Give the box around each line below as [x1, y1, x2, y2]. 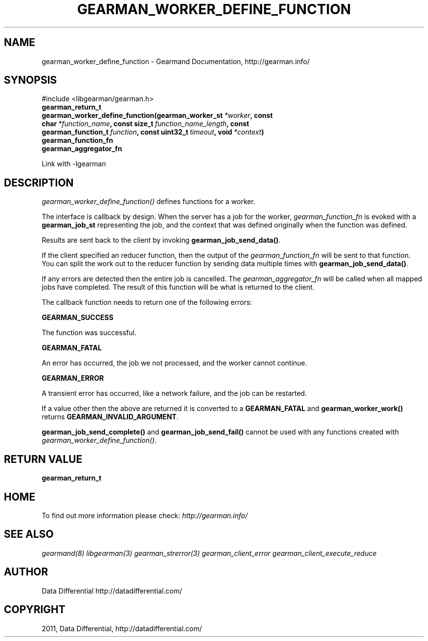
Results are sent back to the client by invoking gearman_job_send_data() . [42, 236, 281, 245]
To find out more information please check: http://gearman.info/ [42, 511, 248, 520]
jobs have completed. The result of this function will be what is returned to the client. [42, 283, 315, 292]
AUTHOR [4, 566, 48, 578]
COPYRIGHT [4, 603, 65, 616]
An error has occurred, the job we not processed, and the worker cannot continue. [42, 359, 307, 367]
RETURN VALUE [4, 453, 83, 465]
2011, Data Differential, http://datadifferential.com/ [42, 624, 202, 633]
